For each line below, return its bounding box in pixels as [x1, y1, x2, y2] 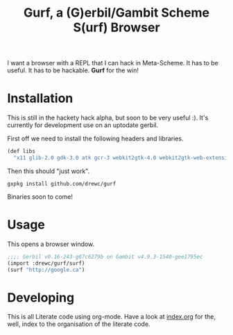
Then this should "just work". [7, 167, 90, 175]
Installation [7, 90, 74, 106]
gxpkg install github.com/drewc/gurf [7, 180, 116, 187]
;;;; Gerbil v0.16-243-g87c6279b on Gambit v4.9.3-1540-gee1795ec [7, 253, 203, 260]
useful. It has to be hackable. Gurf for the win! [7, 66, 139, 74]
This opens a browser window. [7, 240, 95, 248]
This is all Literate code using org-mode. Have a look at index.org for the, [7, 313, 216, 321]
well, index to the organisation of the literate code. [7, 320, 150, 328]
